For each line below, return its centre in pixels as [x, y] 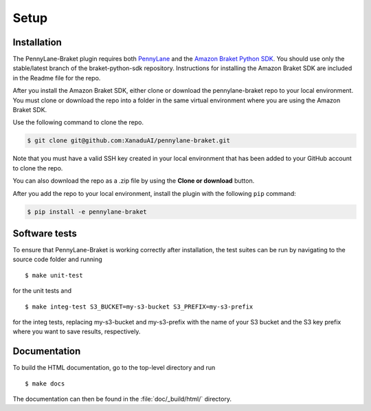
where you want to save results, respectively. [77, 332]
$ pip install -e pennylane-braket [87, 212]
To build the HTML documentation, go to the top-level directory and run [114, 368]
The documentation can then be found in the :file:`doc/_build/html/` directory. [122, 399]
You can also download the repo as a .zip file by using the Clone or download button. [134, 181]
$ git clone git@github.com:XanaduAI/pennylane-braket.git [128, 141]
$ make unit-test [54, 275]
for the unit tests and [42, 291]
